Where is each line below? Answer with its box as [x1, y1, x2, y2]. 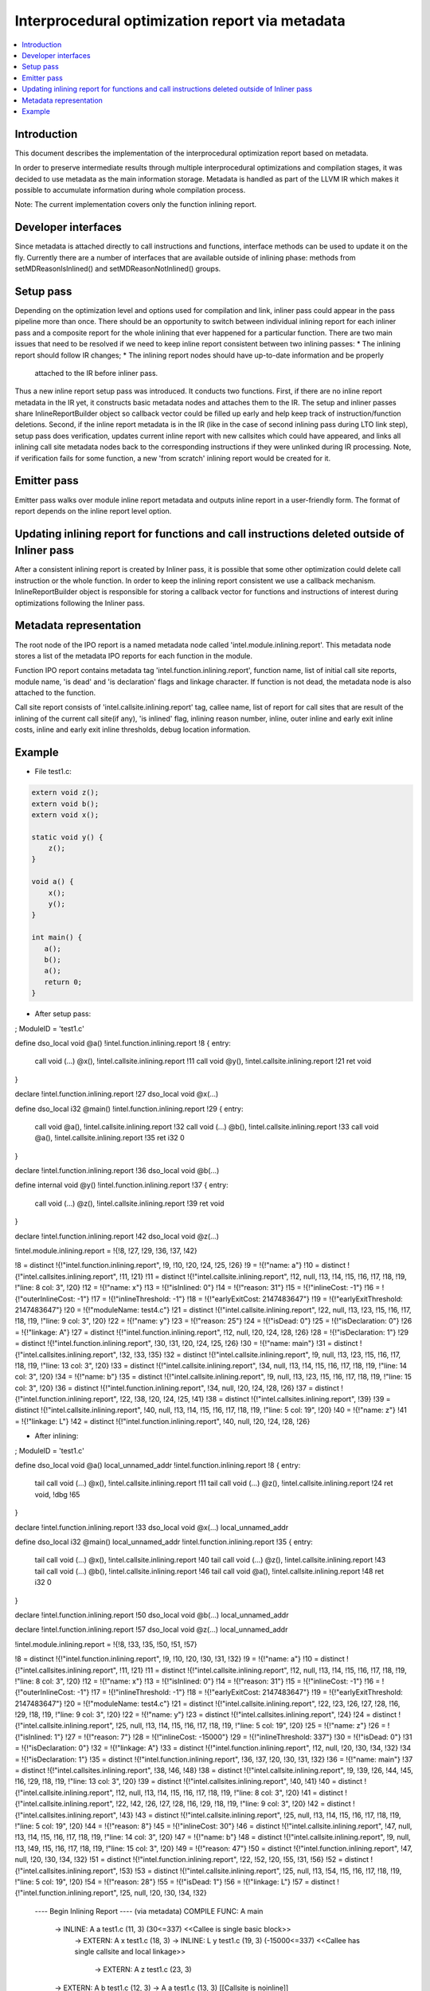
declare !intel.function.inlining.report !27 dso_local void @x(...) [14, 1089, 219, 1099]
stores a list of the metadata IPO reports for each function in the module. [14, 651, 253, 660]
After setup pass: [34, 1009, 92, 1019]
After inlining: [34, 1431, 79, 1441]
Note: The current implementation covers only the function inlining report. [14, 200, 257, 209]
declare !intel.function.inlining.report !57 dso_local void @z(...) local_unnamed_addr [14, 1625, 288, 1634]
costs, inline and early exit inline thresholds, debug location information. [14, 725, 251, 734]
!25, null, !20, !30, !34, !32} [119, 1888, 207, 1898]
